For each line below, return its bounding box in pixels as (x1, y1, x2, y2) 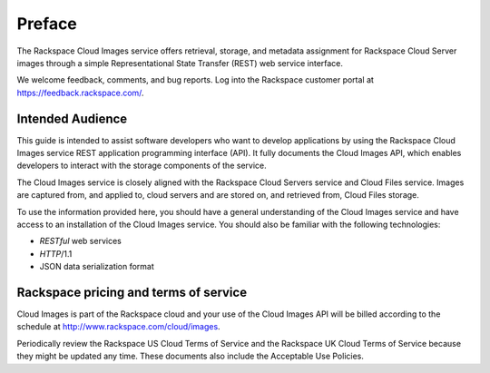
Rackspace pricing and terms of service (16, 284, 248, 299)
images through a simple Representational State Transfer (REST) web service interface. (16, 57, 344, 68)
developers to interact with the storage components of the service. (16, 160, 267, 172)
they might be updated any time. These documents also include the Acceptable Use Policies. (16, 350, 365, 362)
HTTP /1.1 (39, 248, 73, 259)
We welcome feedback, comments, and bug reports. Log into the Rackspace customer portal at (16, 74, 374, 85)
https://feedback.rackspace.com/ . (16, 87, 144, 98)
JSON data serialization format (39, 261, 154, 272)
